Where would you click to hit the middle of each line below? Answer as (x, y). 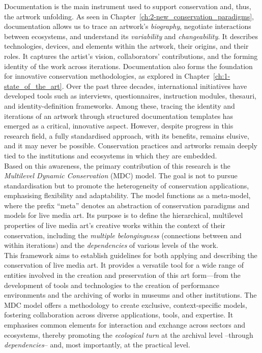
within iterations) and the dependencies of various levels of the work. (111, 245)
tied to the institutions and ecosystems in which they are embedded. (111, 155)
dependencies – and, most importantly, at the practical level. (97, 345)
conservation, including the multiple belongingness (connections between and (123, 235)
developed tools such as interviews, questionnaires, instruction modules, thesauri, (130, 96)
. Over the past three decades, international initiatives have (154, 86)
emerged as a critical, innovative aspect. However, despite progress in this (119, 126)
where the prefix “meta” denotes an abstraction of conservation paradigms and (127, 205)
